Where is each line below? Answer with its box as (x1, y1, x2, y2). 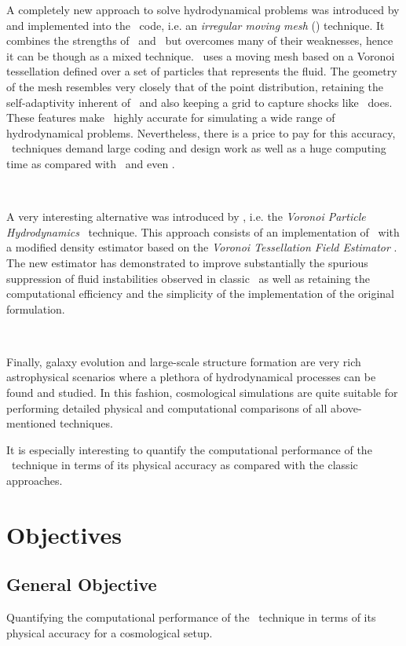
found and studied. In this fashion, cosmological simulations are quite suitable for (6, 384, 398, 401)
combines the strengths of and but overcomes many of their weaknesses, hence (6, 32, 393, 49)
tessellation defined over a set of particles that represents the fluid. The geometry (6, 63, 397, 79)
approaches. (6, 472, 63, 489)
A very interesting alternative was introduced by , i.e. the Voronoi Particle (6, 208, 366, 225)
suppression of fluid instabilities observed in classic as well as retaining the (6, 270, 370, 286)
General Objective (6, 572, 157, 596)
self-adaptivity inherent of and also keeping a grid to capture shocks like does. (6, 94, 393, 110)
